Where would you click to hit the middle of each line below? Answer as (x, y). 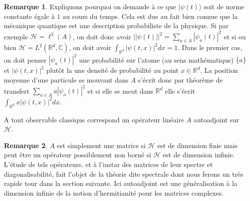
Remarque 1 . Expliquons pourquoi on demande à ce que (90, 6)
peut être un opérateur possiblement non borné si (78, 155)
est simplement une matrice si (101, 145)
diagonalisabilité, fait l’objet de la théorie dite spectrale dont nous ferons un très (124, 174)
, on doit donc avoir (102, 36)
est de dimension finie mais (198, 145)
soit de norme (224, 6)
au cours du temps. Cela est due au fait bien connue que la (150, 16)
